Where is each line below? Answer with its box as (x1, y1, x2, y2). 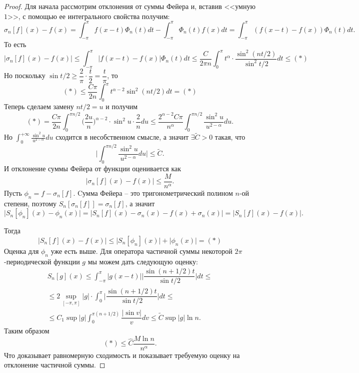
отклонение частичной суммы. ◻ (4, 359, 105, 370)
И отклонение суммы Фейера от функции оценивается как (4, 163, 181, 174)
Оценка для (4, 245, 39, 256)
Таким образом (4, 325, 49, 336)
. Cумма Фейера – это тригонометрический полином (73, 187, 233, 198)
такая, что (214, 132, 245, 142)
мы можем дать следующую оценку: (87, 256, 198, 266)
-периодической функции (4, 256, 80, 266)
